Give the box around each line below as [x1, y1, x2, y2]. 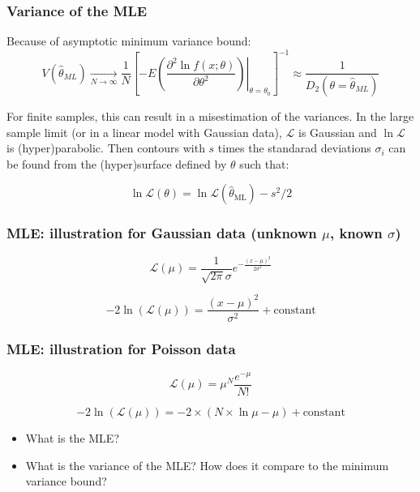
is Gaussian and [298, 123, 377, 140]
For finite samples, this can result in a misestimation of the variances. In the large [6, 107, 414, 124]
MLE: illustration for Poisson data [6, 339, 236, 359]
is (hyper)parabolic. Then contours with [6, 139, 205, 156]
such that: [239, 155, 289, 172]
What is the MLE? [25, 429, 119, 446]
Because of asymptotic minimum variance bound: [6, 32, 251, 49]
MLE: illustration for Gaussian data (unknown [6, 223, 317, 243]
